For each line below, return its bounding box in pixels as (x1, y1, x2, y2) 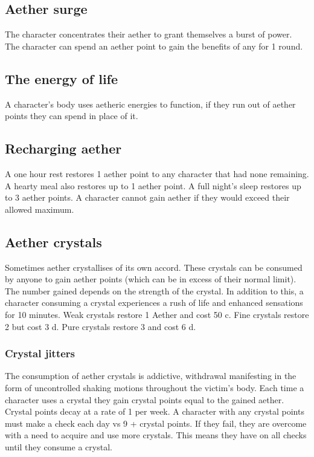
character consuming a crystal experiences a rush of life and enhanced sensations (5, 296, 303, 309)
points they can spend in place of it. (5, 109, 138, 122)
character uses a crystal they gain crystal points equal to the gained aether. (5, 393, 284, 406)
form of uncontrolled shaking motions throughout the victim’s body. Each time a (5, 381, 304, 394)
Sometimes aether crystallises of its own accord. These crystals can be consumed (5, 261, 303, 273)
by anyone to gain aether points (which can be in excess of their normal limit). (5, 273, 296, 285)
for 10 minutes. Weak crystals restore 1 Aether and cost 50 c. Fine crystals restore (5, 308, 309, 320)
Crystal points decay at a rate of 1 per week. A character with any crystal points (5, 405, 304, 418)
